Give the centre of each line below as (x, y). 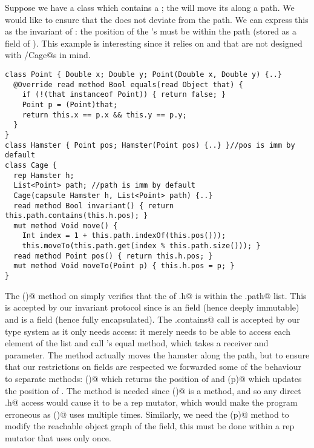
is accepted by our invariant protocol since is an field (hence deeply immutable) (152, 307)
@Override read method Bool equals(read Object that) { (128, 84)
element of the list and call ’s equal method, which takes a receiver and (137, 343)
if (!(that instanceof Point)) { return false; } (124, 95)
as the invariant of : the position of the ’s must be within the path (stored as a (151, 31)
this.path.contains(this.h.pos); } (77, 216)
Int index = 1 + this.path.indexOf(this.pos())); (124, 236)
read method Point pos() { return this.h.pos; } (113, 256)
